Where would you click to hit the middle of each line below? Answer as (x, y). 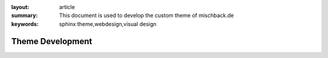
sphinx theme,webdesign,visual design (108, 24)
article (67, 7)
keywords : (25, 24)
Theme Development (52, 41)
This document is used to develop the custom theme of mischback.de (146, 16)
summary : (25, 16)
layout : (20, 7)
